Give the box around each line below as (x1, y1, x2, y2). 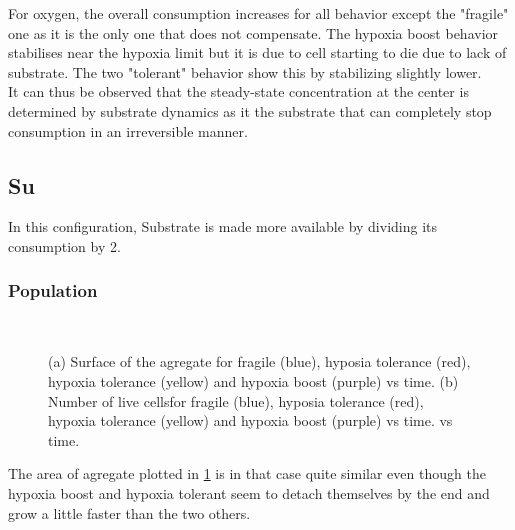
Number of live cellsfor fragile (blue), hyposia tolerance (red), (48, 390, 424, 411)
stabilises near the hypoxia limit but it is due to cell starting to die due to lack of (8, 42, 507, 63)
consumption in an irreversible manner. (8, 120, 248, 141)
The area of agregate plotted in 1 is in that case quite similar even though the (8, 463, 486, 484)
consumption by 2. (8, 235, 121, 256)
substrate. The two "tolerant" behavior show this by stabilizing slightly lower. (8, 61, 482, 82)
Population (8, 278, 98, 303)
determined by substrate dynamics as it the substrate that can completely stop (8, 100, 492, 121)
